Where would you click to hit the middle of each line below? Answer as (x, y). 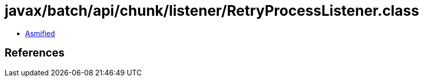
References (35, 53)
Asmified (40, 33)
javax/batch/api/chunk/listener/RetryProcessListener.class (212, 11)
